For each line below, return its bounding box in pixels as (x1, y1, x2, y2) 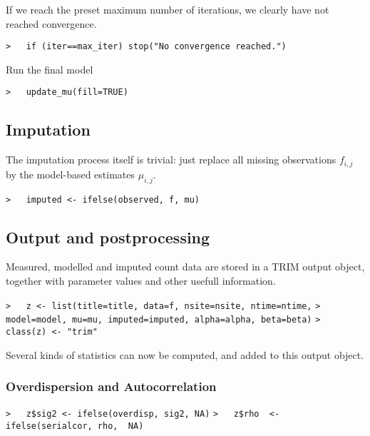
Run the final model (6, 61, 93, 76)
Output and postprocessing (6, 225, 210, 248)
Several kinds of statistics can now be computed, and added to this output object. (6, 347, 364, 362)
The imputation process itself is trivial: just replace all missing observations (6, 152, 336, 167)
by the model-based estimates (6, 166, 135, 181)
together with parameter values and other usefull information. (6, 273, 276, 288)
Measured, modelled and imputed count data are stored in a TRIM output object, (6, 259, 365, 274)
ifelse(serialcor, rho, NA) (6, 421, 144, 432)
